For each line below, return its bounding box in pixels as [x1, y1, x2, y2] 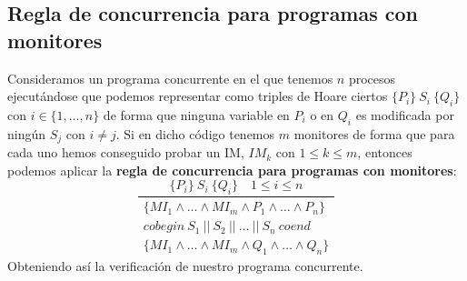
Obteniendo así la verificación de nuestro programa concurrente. [7, 256, 363, 275]
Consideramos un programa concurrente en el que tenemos [7, 68, 333, 87]
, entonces [357, 143, 412, 162]
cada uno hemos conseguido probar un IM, [7, 143, 244, 162]
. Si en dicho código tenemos [115, 124, 275, 143]
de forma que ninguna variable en [103, 105, 290, 124]
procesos [348, 68, 396, 87]
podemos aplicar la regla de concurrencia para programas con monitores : [7, 160, 457, 179]
